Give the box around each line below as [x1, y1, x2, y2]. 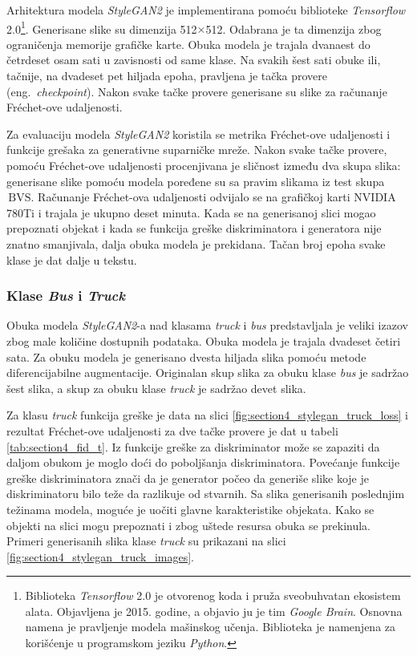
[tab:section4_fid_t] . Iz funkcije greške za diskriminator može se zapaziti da [6, 438, 380, 455]
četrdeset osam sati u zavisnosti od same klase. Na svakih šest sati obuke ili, [6, 51, 381, 68]
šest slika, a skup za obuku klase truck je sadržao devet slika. [6, 379, 306, 396]
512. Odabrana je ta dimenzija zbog [205, 20, 382, 37]
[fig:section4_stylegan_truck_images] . [6, 548, 195, 565]
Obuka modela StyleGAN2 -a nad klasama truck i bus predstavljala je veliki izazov [6, 317, 408, 334]
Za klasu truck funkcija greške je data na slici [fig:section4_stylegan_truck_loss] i [6, 407, 408, 423]
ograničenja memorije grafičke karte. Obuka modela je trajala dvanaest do [6, 35, 370, 52]
